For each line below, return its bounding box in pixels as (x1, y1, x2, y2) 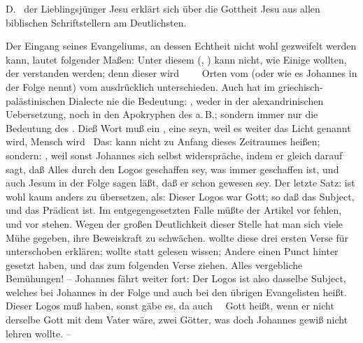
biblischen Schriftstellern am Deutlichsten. (6, 15, 187, 29)
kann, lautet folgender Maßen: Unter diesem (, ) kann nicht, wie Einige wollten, (6, 52, 347, 66)
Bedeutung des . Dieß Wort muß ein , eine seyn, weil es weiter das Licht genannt (6, 120, 351, 135)
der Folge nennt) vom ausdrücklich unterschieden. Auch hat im (6, 79, 276, 94)
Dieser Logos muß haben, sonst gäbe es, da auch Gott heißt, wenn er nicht (6, 298, 334, 313)
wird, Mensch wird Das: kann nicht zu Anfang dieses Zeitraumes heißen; (6, 134, 320, 149)
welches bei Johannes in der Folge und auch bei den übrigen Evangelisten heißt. (6, 284, 347, 299)
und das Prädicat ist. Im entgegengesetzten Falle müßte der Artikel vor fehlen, (6, 203, 342, 217)
